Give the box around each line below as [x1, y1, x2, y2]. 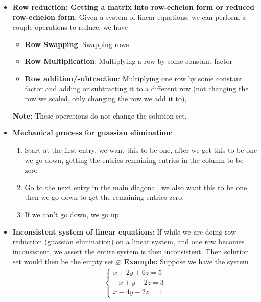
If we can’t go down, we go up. [25, 208, 121, 219]
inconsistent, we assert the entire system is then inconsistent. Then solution [12, 246, 249, 257]
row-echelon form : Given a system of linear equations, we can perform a [12, 11, 246, 22]
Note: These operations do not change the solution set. [12, 110, 187, 121]
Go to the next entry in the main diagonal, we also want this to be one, [25, 181, 249, 192]
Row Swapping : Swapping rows [25, 38, 129, 49]
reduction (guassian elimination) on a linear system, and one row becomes [12, 236, 245, 247]
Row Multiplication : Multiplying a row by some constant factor [25, 56, 233, 66]
